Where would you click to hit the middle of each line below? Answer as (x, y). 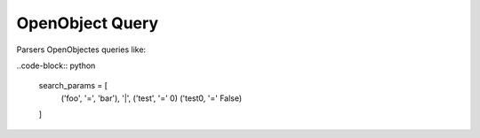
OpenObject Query (88, 23)
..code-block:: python (56, 65)
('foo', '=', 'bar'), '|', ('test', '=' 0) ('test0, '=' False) (152, 98)
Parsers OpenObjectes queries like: (81, 50)
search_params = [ (73, 86)
